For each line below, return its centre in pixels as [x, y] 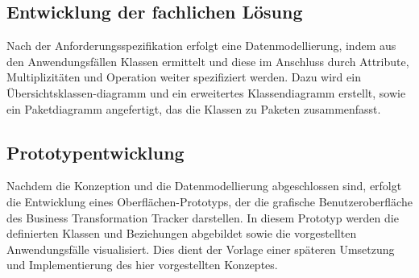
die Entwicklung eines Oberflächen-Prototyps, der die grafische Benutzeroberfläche [209, 201]
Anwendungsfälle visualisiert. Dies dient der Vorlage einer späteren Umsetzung [201, 249]
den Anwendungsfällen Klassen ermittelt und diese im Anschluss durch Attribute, [208, 61]
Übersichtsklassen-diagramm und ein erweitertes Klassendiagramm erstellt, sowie [206, 92]
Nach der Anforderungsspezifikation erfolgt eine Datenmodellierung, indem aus [201, 46]
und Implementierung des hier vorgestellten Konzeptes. [142, 265]
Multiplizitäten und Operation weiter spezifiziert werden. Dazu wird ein [184, 77]
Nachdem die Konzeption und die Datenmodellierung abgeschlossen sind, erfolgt [204, 186]
